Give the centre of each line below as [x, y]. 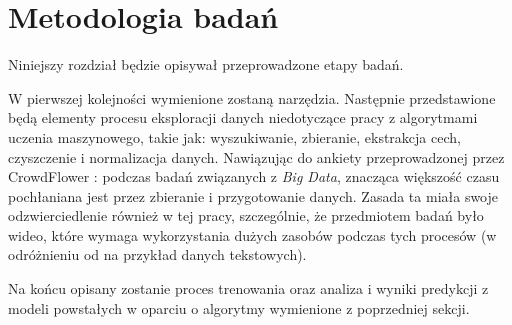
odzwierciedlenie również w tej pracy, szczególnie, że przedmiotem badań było [246, 215]
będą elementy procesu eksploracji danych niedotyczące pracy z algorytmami [243, 117]
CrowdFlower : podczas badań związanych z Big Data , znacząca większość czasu [254, 176]
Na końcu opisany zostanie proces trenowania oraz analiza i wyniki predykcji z [248, 288]
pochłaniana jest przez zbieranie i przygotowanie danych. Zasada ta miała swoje [253, 195]
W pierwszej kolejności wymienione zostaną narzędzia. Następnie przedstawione [252, 97]
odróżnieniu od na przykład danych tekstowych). [157, 254]
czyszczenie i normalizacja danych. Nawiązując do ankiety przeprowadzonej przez [256, 156]
